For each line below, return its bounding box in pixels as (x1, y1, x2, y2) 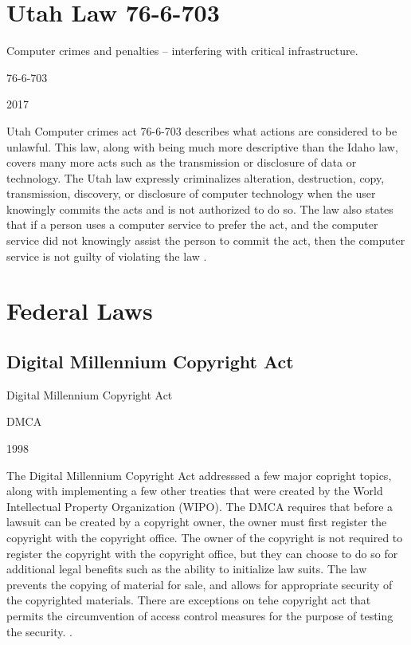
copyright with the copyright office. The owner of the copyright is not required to (6, 529, 403, 545)
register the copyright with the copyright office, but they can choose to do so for (6, 545, 398, 561)
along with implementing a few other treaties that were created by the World (6, 482, 383, 499)
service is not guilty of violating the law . (6, 247, 207, 264)
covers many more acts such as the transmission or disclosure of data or (6, 154, 357, 171)
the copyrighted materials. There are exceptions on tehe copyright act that (6, 592, 371, 608)
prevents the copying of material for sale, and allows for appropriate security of (6, 576, 393, 592)
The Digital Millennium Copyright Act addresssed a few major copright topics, (6, 466, 392, 483)
